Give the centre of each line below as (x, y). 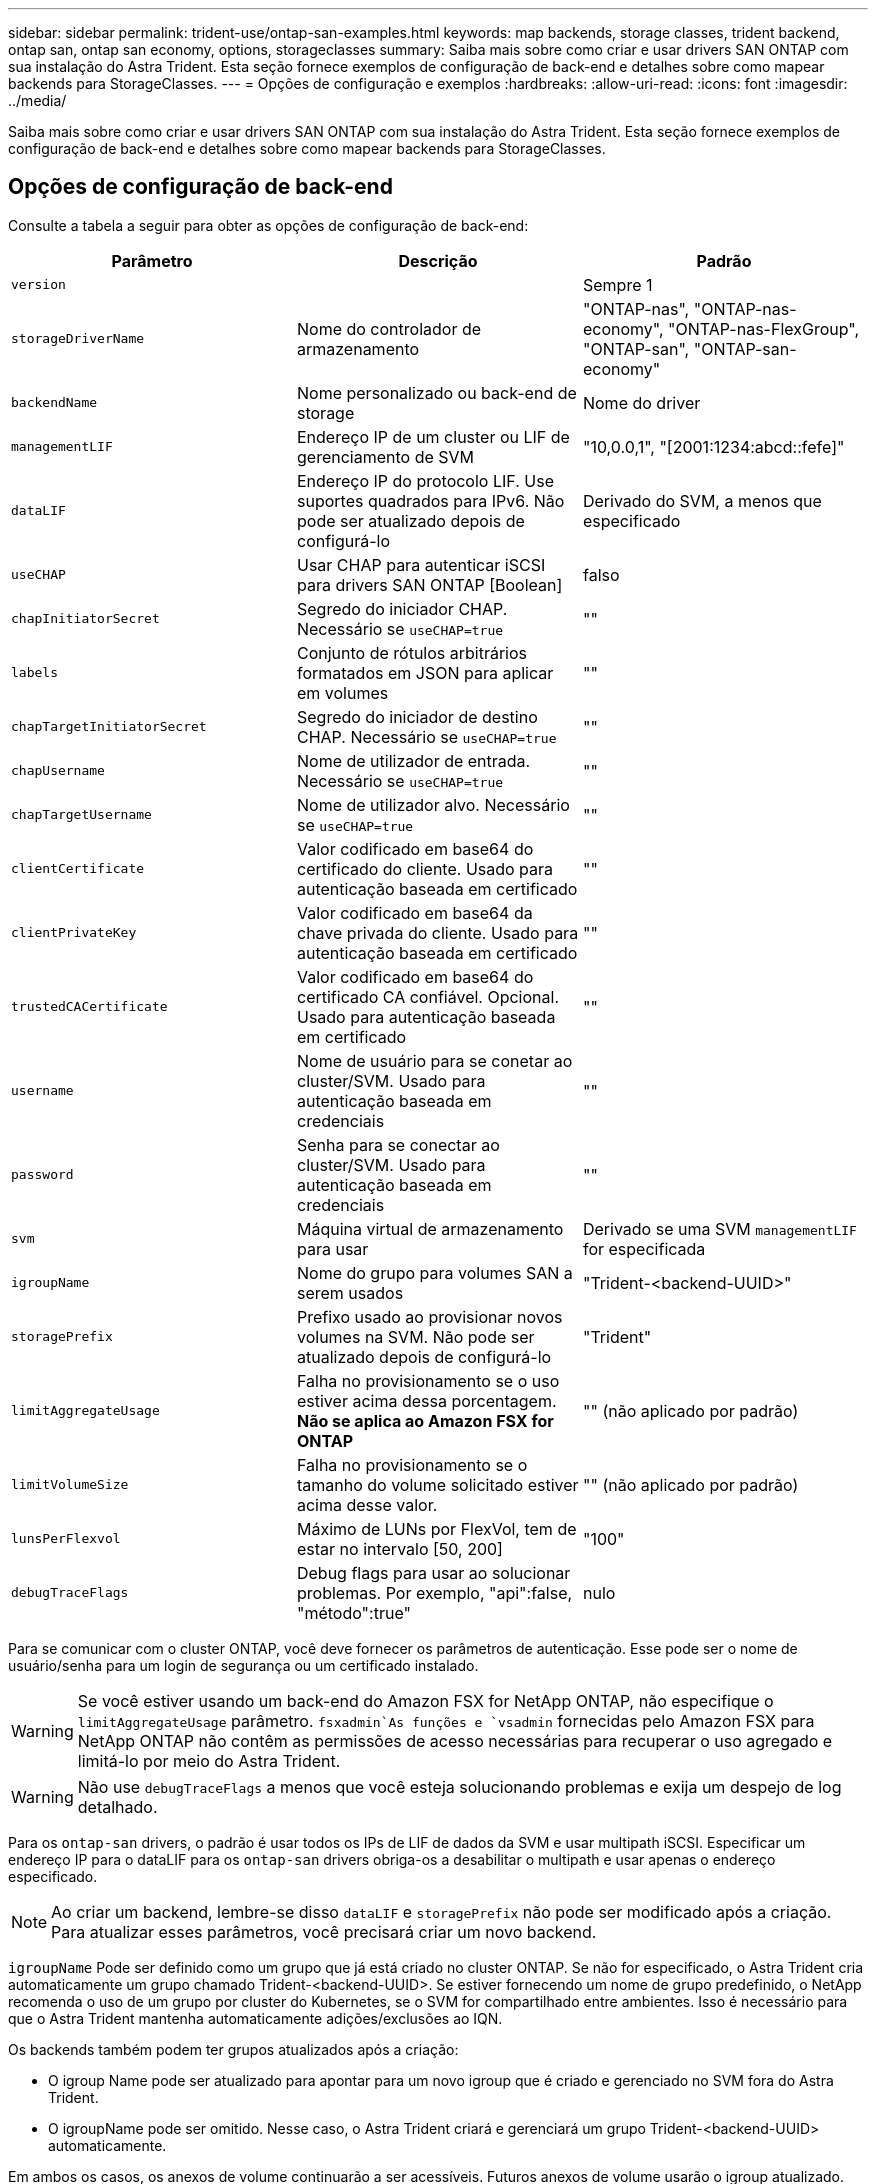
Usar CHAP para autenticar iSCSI (421, 564)
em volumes (342, 692)
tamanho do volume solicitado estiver (437, 1484)
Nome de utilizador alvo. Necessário (433, 804)
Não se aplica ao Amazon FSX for (425, 1420)
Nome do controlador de (389, 328)
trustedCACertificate (89, 1007)
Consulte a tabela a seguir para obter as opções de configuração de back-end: (268, 225)
